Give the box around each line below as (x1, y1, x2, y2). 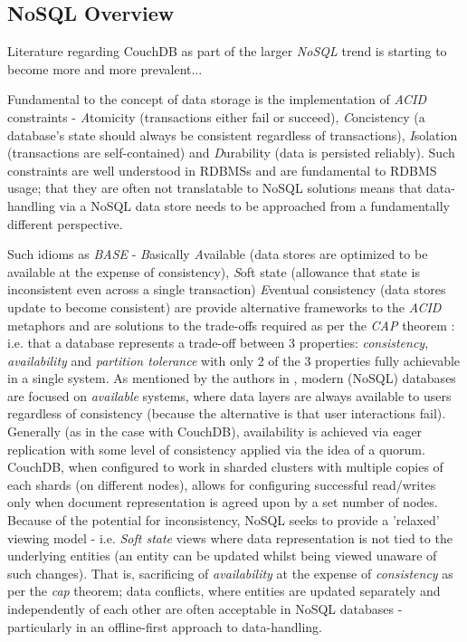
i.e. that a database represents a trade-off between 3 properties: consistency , (7, 333, 429, 352)
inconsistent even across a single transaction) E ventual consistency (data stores (7, 280, 446, 299)
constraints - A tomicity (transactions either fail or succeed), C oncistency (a (7, 107, 425, 126)
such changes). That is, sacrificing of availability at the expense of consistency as (7, 563, 453, 582)
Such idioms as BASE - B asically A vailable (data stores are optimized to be (7, 244, 428, 264)
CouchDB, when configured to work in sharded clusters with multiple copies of (7, 457, 443, 476)
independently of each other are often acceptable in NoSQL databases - (7, 599, 403, 618)
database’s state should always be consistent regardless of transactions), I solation (7, 125, 458, 144)
